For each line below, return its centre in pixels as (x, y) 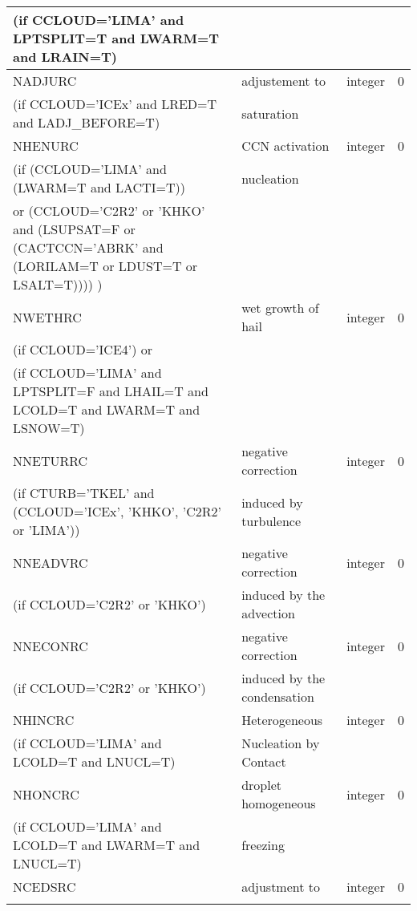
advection (268, 613)
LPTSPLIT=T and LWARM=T (116, 38)
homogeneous (279, 803)
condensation (278, 696)
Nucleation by (281, 743)
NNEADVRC (51, 562)
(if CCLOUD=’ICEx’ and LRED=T (115, 104)
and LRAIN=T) (65, 57)
